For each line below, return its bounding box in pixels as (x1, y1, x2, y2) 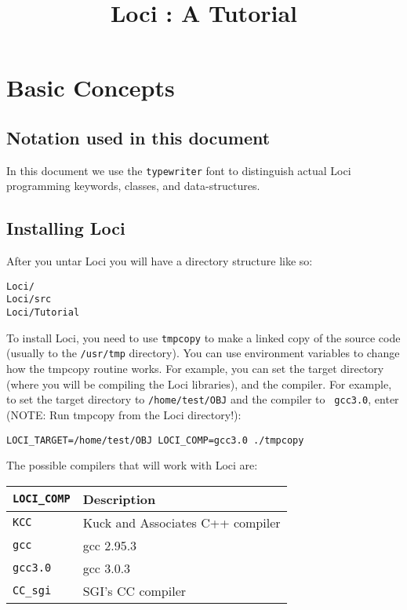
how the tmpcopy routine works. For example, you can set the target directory (6, 360, 384, 377)
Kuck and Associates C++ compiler (82, 513, 281, 531)
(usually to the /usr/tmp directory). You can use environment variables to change (6, 345, 400, 361)
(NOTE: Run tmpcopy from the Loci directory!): (6, 406, 242, 422)
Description (82, 489, 156, 508)
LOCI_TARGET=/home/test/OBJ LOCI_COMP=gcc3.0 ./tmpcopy (6, 434, 304, 446)
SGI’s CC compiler (82, 581, 187, 600)
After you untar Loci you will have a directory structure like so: (6, 253, 313, 269)
